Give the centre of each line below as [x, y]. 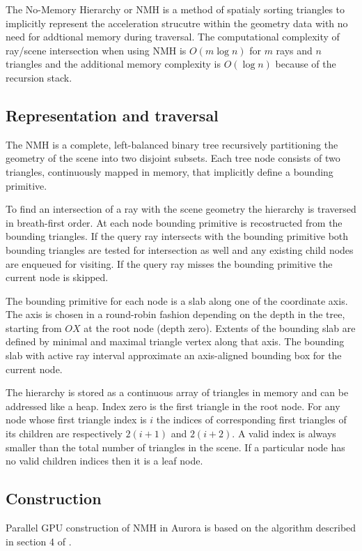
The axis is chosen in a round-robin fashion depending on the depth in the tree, [175, 314]
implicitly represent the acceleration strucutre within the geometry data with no [177, 23]
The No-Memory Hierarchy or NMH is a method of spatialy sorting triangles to [175, 9]
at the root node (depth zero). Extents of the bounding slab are [220, 327]
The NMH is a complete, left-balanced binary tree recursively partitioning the [172, 144]
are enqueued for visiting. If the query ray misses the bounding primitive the [169, 263]
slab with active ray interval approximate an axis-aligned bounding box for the [174, 355]
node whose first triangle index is [76, 420]
